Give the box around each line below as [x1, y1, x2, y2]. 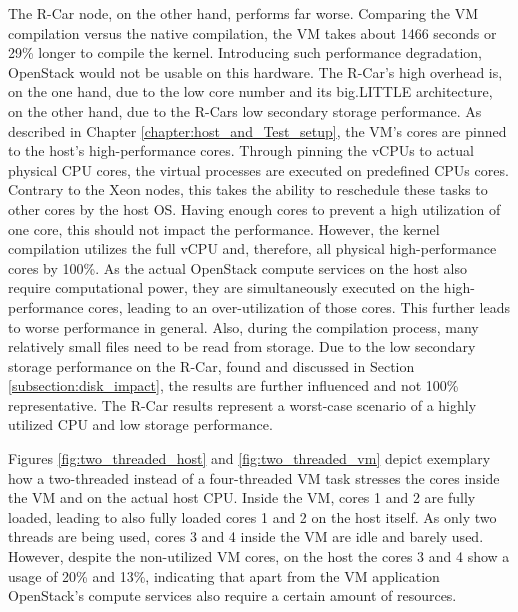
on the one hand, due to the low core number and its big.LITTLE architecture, [8, 81, 493, 102]
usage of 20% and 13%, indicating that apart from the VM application [8, 565, 440, 586]
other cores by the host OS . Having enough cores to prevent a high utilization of [8, 198, 501, 219]
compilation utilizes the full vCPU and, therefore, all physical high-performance [8, 238, 497, 259]
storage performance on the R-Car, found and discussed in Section [8, 355, 415, 376]
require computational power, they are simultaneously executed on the [8, 277, 440, 298]
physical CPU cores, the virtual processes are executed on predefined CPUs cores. [8, 159, 509, 180]
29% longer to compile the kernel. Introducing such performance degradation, [8, 42, 482, 63]
